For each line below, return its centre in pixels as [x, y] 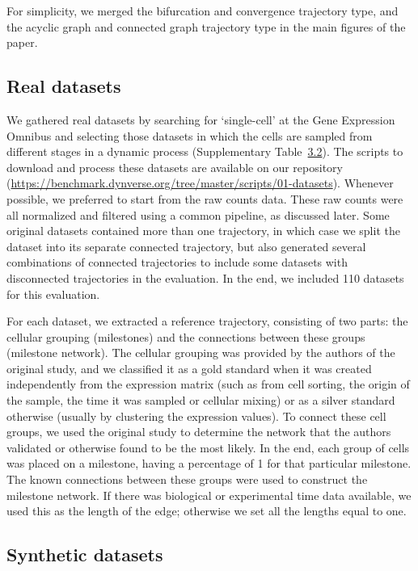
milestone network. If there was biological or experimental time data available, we [209, 495]
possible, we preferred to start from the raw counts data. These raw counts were [205, 198]
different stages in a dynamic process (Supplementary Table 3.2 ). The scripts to [205, 151]
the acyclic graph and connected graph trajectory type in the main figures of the [206, 26]
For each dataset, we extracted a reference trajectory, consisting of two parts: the [207, 321]
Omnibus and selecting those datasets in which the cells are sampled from [190, 135]
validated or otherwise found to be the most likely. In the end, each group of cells [208, 447]
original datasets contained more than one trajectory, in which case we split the [203, 231]
